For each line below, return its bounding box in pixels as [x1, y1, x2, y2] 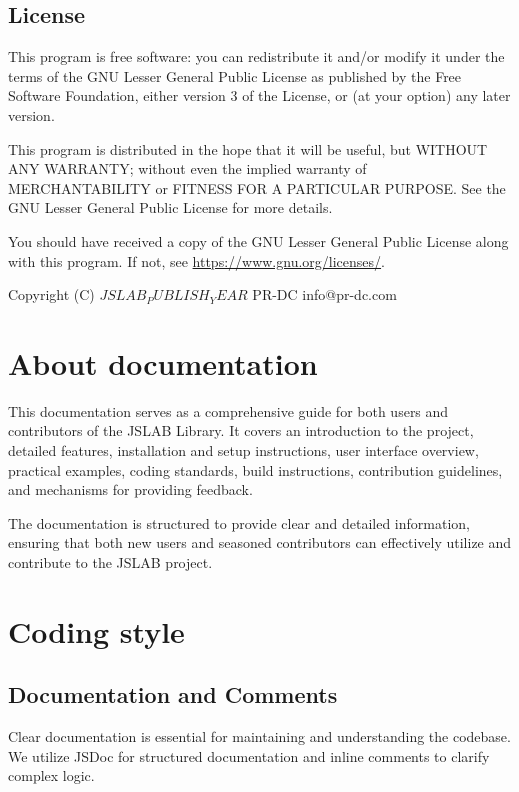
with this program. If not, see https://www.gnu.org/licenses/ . [8, 250, 385, 271]
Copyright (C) [8, 284, 95, 305]
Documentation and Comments [8, 679, 338, 710]
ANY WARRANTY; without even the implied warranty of [8, 158, 367, 179]
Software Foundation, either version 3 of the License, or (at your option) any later [8, 85, 511, 106]
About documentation [8, 342, 318, 383]
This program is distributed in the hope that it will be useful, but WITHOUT [8, 138, 488, 159]
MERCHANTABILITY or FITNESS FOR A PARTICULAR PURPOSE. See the [8, 177, 506, 198]
